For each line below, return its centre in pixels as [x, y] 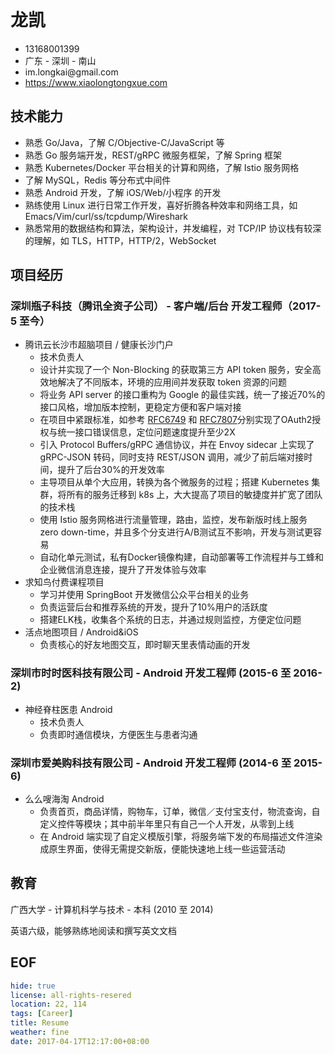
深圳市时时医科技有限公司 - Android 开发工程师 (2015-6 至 [151, 673]
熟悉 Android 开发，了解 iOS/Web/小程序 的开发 [123, 192]
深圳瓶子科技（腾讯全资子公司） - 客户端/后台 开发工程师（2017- [166, 306]
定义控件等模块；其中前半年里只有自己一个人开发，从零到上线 [167, 824]
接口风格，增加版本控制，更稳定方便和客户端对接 [140, 407]
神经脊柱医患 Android [68, 709]
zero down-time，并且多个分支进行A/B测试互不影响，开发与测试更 [176, 532]
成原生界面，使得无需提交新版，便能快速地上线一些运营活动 [162, 849]
